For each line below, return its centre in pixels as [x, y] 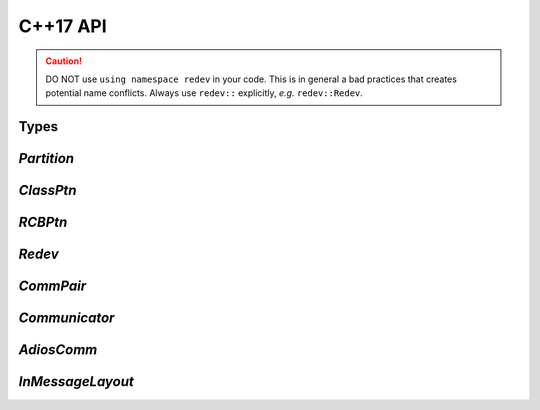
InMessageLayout [76, 381]
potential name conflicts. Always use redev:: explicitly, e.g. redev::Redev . [204, 93]
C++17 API [62, 26]
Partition [46, 158]
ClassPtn [47, 190]
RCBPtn [43, 222]
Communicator [66, 318]
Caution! [64, 61]
